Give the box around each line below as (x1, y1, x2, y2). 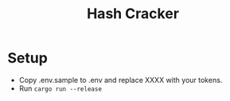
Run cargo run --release (18, 84, 103, 93)
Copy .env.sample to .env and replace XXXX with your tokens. (18, 75, 223, 84)
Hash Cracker (86, 5, 180, 23)
